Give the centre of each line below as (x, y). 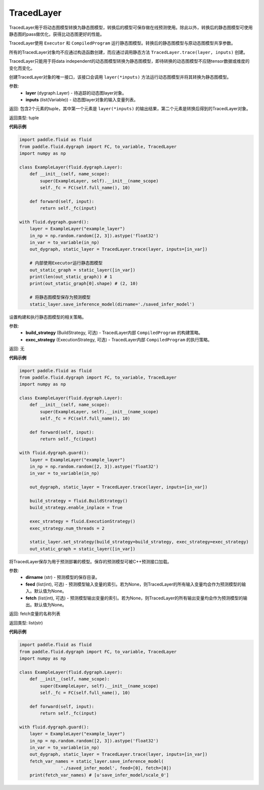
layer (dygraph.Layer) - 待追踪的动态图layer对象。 (76, 93)
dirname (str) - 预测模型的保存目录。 (63, 577)
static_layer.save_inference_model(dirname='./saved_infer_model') (112, 304)
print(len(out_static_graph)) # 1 (71, 277)
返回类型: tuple (24, 118)
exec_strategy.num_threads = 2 (67, 528)
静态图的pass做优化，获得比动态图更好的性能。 (57, 34)
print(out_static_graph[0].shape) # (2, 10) (84, 284)
